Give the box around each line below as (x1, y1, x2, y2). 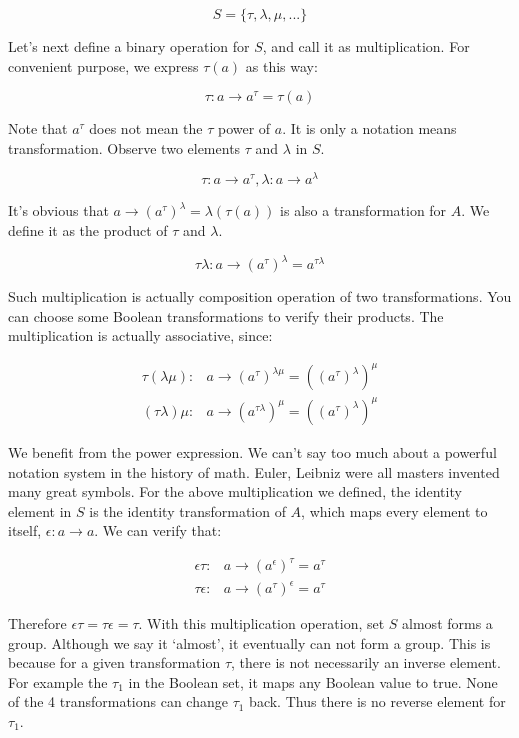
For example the (8, 671, 108, 692)
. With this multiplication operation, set (138, 613, 385, 634)
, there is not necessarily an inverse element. (231, 652, 501, 673)
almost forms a (402, 613, 493, 634)
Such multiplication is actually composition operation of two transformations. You (8, 286, 512, 307)
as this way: (245, 55, 318, 76)
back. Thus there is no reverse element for (249, 691, 506, 712)
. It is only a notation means (282, 118, 457, 139)
